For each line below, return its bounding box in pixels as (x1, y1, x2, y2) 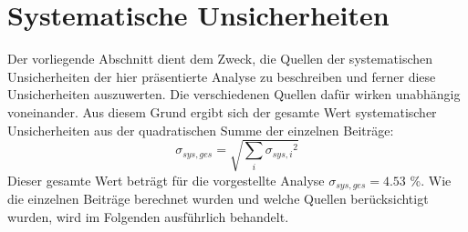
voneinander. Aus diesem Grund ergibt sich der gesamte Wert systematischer (7, 102, 437, 121)
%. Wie (410, 170, 452, 189)
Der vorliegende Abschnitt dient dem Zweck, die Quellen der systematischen (7, 49, 433, 68)
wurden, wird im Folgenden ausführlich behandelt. (7, 207, 289, 226)
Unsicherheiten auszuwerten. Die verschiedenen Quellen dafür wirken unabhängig (7, 85, 461, 104)
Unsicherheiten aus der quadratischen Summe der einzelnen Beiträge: (7, 120, 394, 139)
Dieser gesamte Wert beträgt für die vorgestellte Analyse (7, 170, 325, 189)
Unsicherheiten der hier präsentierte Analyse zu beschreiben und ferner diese (7, 66, 436, 86)
